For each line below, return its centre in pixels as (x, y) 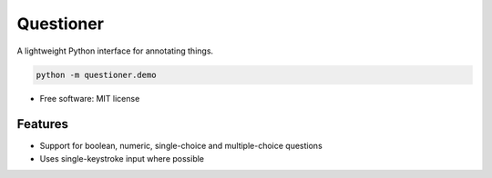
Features (42, 124)
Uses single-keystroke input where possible (122, 158)
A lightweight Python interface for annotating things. (115, 51)
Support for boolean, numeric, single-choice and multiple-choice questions (181, 146)
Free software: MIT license (90, 98)
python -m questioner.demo (96, 74)
